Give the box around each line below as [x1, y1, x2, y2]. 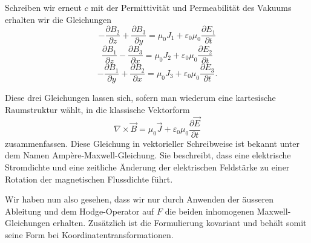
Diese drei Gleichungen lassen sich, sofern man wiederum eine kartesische [5, 91, 276, 104]
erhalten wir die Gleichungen [5, 13, 111, 25]
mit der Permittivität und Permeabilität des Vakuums [91, 1, 292, 13]
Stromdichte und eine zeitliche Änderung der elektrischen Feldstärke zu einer [5, 161, 290, 173]
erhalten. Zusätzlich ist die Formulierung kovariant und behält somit [53, 216, 307, 229]
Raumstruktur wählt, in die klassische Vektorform [5, 103, 190, 115]
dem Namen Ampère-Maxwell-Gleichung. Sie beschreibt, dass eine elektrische [5, 149, 291, 161]
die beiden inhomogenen [165, 204, 255, 217]
